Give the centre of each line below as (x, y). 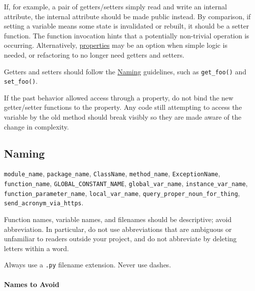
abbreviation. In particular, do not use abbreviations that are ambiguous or (118, 229)
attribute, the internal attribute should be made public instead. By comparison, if (127, 16)
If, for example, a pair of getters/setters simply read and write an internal (115, 6)
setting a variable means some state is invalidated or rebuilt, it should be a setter (127, 26)
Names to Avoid (32, 284)
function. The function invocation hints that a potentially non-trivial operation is (127, 35)
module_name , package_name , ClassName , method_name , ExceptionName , (112, 174)
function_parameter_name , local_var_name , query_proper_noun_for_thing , (122, 193)
